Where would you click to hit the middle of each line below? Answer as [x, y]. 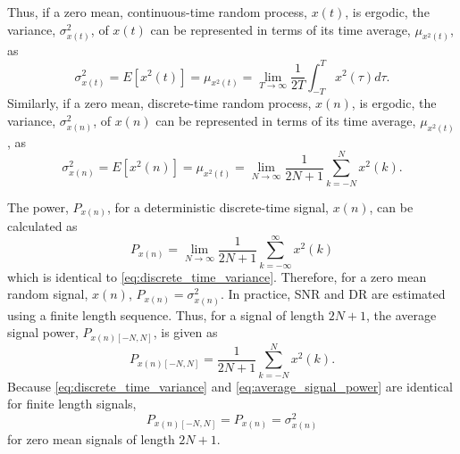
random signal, [48, 294]
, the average [401, 314]
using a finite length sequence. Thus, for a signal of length [166, 314]
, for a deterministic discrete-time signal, [217, 206]
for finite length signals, [72, 404]
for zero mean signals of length [91, 439]
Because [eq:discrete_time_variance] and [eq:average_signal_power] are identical [230, 386]
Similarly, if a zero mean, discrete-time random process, [159, 103]
